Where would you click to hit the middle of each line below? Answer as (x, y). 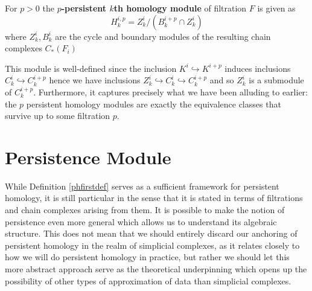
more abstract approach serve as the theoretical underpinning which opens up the (156, 269)
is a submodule (276, 80)
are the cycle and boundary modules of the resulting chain (163, 36)
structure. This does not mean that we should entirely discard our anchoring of (151, 233)
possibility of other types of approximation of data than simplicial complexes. (148, 280)
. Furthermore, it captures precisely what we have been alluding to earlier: (170, 91)
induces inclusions (258, 68)
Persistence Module (88, 157)
